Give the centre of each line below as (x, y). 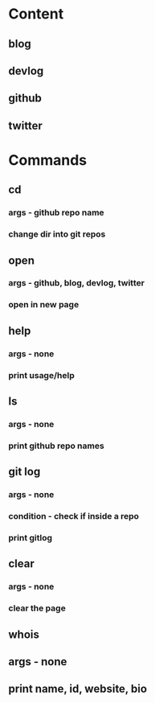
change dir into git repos (57, 234)
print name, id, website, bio (77, 689)
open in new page (44, 305)
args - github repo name (56, 212)
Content (36, 14)
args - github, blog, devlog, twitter (76, 283)
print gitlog (31, 538)
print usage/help (41, 375)
